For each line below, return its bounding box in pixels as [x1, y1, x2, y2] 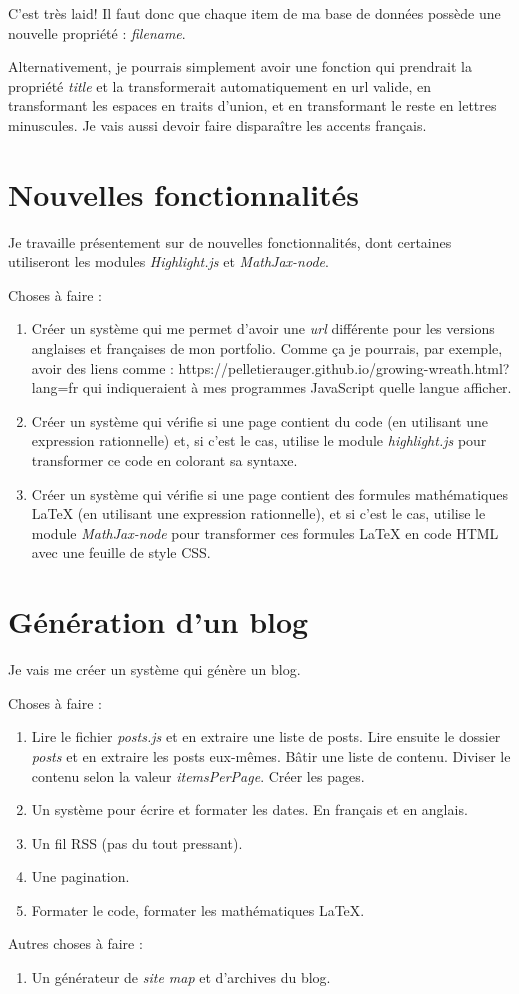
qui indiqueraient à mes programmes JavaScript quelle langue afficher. [82, 377, 512, 398]
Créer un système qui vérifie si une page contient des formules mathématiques [31, 483, 508, 504]
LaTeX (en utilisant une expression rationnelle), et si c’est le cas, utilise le [31, 503, 486, 524]
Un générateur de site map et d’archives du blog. [31, 967, 331, 988]
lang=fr [31, 377, 79, 398]
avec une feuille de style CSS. [31, 542, 211, 563]
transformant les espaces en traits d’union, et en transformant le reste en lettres [8, 95, 497, 116]
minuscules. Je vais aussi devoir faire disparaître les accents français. [8, 114, 427, 135]
